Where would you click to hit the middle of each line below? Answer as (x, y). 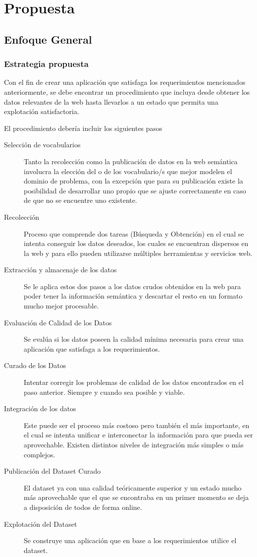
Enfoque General (48, 39)
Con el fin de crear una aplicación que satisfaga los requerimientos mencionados (125, 82)
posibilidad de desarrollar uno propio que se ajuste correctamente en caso (135, 190)
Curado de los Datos (35, 365)
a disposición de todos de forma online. (83, 507)
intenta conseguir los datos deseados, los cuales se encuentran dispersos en (136, 243)
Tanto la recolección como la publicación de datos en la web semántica (131, 161)
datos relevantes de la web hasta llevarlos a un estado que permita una (111, 101)
